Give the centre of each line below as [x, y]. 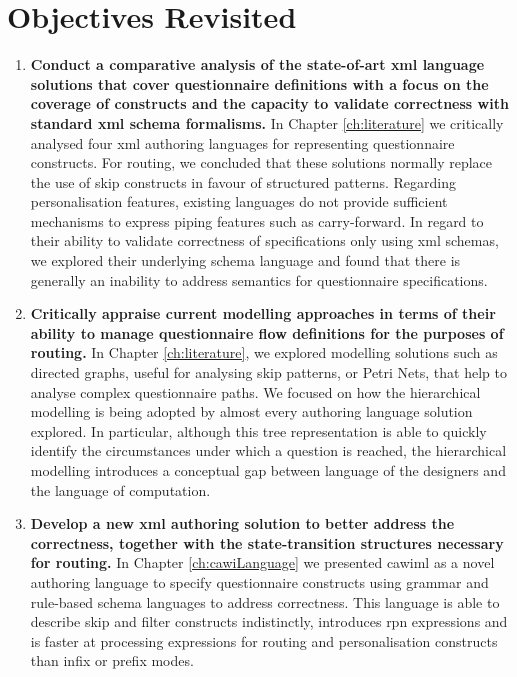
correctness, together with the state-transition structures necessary [267, 542]
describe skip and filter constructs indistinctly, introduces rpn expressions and [269, 621]
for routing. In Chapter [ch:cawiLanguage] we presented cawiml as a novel [262, 562]
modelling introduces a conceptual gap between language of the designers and [268, 470]
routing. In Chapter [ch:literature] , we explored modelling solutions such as [264, 352]
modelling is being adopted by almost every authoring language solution [251, 411]
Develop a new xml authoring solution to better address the [242, 523]
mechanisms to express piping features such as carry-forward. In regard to [257, 220]
